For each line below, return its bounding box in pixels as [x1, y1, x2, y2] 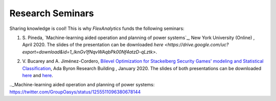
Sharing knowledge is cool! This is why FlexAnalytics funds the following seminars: [9, 25, 185, 31]
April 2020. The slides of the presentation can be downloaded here [22, 42, 164, 48]
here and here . [22, 72, 53, 78]
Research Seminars [9, 8, 94, 19]
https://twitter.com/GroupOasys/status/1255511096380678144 [9, 89, 141, 95]
